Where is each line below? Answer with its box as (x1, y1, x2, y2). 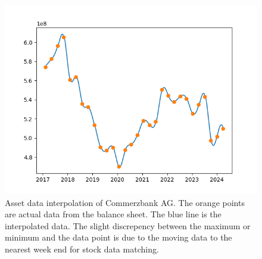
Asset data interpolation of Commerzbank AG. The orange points (5, 196, 245, 208)
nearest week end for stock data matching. (5, 242, 159, 255)
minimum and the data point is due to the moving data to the (5, 231, 232, 244)
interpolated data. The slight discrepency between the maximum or (5, 219, 251, 232)
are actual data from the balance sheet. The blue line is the (5, 208, 222, 220)
